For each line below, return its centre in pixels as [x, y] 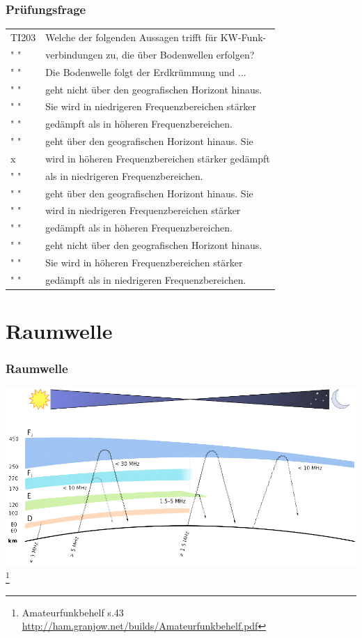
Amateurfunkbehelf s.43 [73, 612]
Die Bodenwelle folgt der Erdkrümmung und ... [146, 71]
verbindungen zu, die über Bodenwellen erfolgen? [150, 54]
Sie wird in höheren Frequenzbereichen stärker [144, 262]
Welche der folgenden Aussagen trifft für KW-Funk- [156, 37]
